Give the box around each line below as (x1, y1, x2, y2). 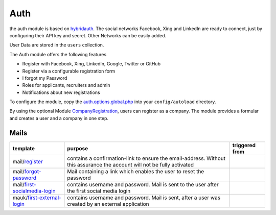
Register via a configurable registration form (22, 68, 116, 74)
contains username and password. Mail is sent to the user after (67, 181, 219, 188)
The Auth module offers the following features (9, 51, 107, 57)
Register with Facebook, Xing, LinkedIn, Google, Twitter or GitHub (22, 61, 161, 67)
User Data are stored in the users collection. (9, 42, 104, 48)
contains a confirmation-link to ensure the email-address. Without (67, 155, 226, 162)
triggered (232, 141, 256, 149)
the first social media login (67, 187, 131, 194)
